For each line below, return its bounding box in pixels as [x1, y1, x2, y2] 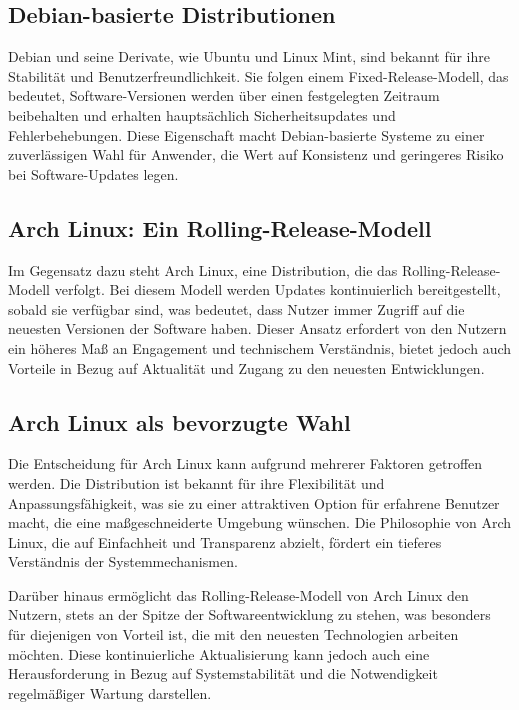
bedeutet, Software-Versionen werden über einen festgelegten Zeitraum [8, 85, 440, 106]
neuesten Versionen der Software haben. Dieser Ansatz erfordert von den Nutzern [8, 318, 507, 339]
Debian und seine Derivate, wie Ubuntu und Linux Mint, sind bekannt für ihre [8, 46, 490, 67]
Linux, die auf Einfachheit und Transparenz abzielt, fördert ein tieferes [8, 531, 442, 552]
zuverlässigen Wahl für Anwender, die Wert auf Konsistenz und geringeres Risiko [8, 144, 504, 165]
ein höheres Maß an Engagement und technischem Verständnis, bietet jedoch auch [8, 337, 512, 358]
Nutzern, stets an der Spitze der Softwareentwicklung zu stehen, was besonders [8, 604, 491, 625]
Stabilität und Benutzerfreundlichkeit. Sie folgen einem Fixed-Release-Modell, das [8, 65, 509, 86]
